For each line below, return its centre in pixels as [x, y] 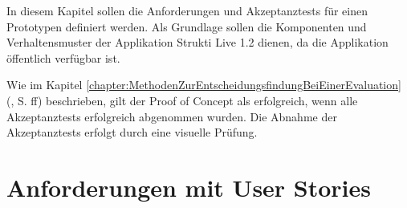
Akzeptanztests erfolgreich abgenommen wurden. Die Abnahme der [172, 116]
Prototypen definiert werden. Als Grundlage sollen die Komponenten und [187, 26]
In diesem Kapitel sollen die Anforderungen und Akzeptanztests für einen [187, 10]
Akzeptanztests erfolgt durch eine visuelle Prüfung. [132, 132]
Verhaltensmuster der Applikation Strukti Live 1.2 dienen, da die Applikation [197, 42]
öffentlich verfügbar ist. [63, 57]
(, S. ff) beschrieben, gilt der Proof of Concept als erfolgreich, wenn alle [182, 100]
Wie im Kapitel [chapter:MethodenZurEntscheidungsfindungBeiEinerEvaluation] [204, 85]
